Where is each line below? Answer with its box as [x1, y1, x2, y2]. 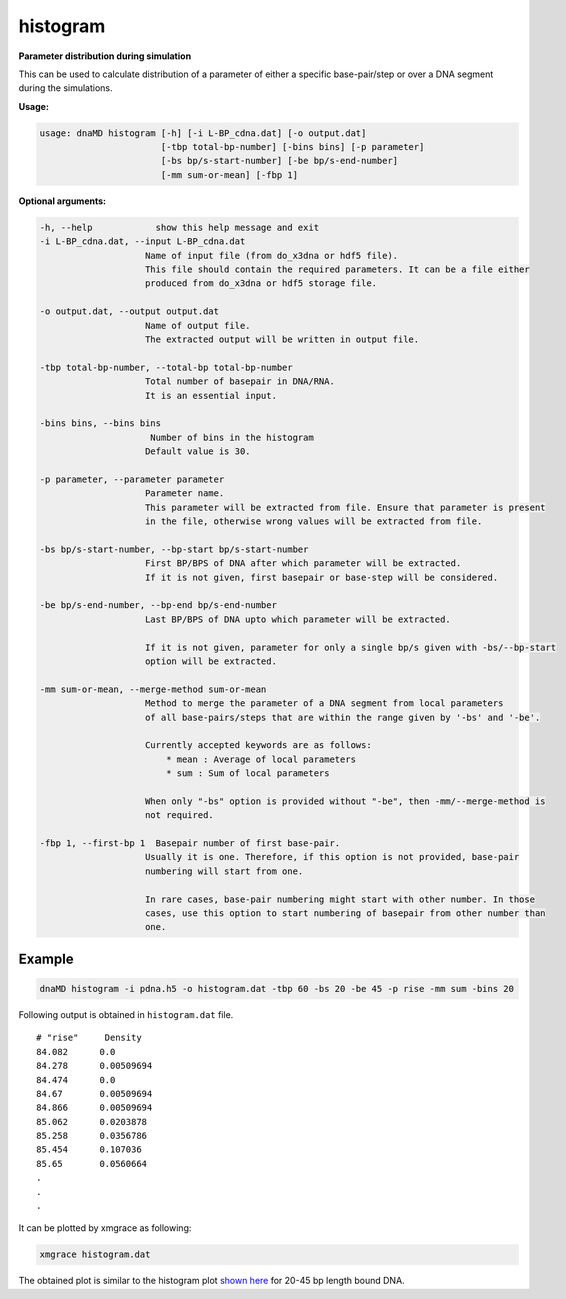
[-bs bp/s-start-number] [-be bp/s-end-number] [160, 155, 399, 167]
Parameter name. [145, 488, 225, 499]
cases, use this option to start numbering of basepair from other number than [145, 907, 546, 919]
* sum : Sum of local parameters [165, 768, 330, 779]
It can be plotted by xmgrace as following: [18, 1222, 192, 1234]
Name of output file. [145, 320, 251, 331]
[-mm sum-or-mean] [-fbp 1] [160, 169, 299, 180]
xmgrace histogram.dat [39, 1249, 151, 1260]
